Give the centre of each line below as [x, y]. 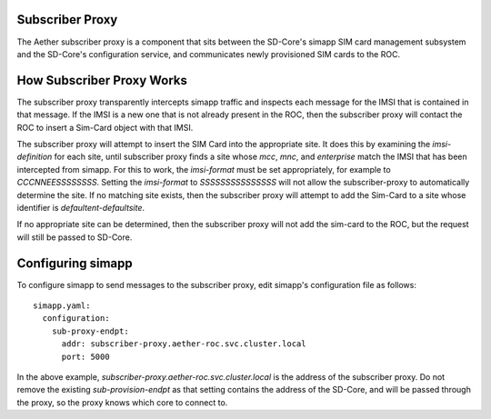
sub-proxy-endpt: [90, 331]
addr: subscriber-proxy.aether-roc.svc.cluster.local [184, 344]
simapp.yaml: [62, 306]
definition [35, 157]
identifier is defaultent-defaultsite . [81, 207]
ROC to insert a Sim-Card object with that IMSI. [105, 127]
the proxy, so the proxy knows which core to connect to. [122, 402]
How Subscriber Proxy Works [102, 80]
